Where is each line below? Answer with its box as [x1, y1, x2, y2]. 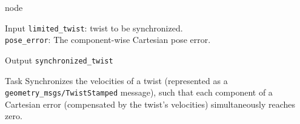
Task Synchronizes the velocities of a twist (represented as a [5, 74, 228, 86]
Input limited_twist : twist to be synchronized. [5, 21, 183, 34]
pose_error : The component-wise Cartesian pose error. [5, 33, 211, 46]
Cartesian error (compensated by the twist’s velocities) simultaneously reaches [5, 97, 296, 110]
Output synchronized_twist [5, 53, 113, 66]
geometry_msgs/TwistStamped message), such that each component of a [5, 86, 273, 99]
